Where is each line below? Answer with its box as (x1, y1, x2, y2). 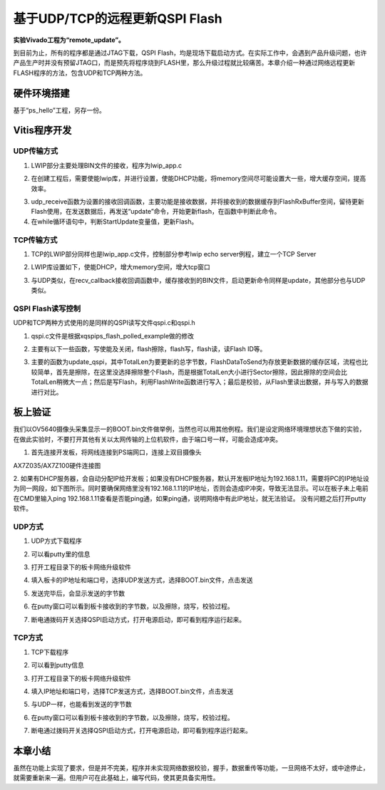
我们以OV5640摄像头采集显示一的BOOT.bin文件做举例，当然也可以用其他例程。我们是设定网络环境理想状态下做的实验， (13, 425, 366, 434)
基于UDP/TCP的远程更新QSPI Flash (13, 11, 222, 26)
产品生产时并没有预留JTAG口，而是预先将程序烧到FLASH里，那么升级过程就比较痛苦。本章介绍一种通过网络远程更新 (13, 58, 356, 67)
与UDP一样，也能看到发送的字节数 (31, 700, 132, 709)
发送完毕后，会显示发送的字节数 (31, 588, 125, 598)
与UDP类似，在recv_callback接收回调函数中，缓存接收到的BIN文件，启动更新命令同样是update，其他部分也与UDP (31, 276, 366, 284)
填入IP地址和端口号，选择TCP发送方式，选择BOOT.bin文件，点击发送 (31, 687, 234, 695)
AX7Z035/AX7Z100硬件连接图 (13, 461, 101, 469)
